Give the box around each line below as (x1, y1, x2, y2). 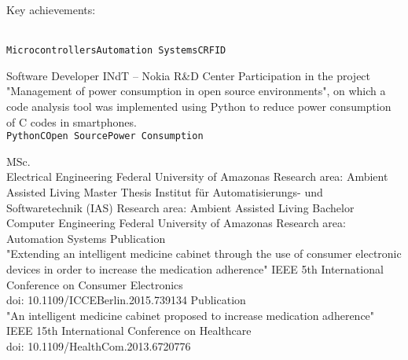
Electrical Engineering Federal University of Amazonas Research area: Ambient (6, 168, 388, 185)
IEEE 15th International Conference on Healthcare (6, 322, 252, 339)
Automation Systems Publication (6, 230, 166, 246)
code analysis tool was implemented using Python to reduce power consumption (6, 98, 391, 115)
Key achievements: (6, 2, 96, 17)
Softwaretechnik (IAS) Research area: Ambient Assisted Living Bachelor (6, 199, 355, 215)
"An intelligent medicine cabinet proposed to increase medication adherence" (6, 307, 375, 323)
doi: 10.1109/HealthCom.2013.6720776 (6, 338, 191, 354)
